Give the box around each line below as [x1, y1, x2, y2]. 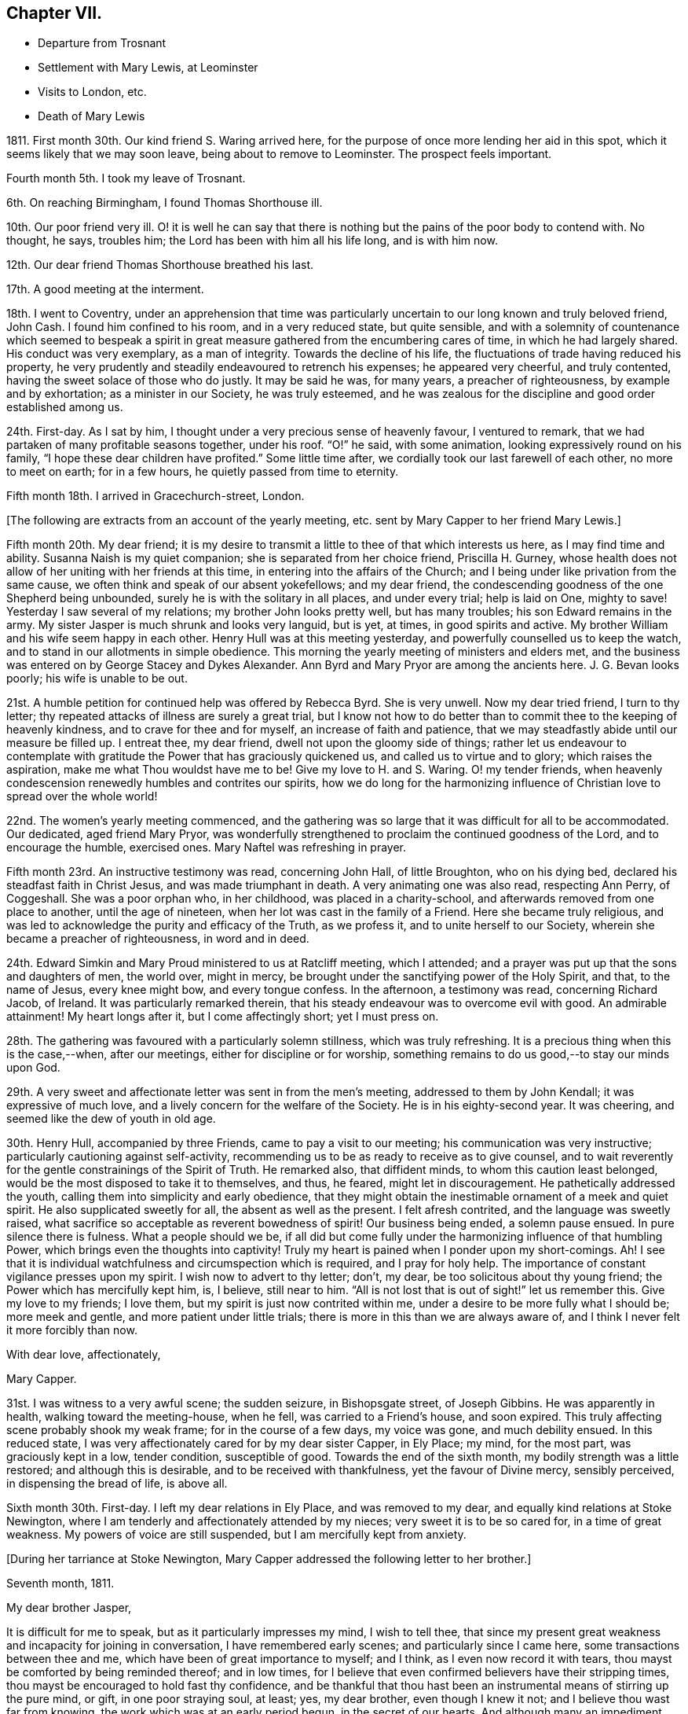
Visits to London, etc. [38, 85, 147, 99]
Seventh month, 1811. [6, 1576, 115, 1591]
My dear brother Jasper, [6, 1601, 132, 1615]
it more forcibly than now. [6, 1323, 137, 1337]
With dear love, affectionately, [6, 1348, 161, 1362]
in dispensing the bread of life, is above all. [6, 1477, 228, 1491]
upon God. [6, 1061, 60, 1075]
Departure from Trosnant [38, 36, 167, 50]
